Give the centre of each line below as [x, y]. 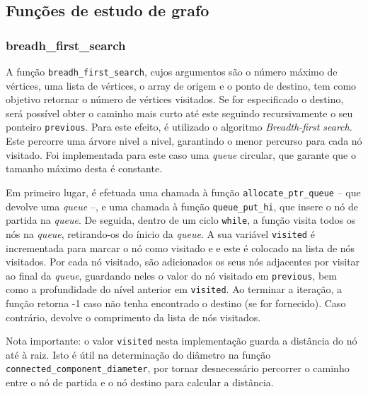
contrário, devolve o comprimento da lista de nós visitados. [133, 317]
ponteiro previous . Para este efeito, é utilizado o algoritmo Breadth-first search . [179, 127]
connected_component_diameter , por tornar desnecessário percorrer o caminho [178, 368]
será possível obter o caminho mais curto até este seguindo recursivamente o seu [179, 113]
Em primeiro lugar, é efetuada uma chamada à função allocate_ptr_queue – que [183, 192]
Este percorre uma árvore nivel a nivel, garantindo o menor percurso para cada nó [184, 141]
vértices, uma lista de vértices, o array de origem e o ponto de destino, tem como [181, 85]
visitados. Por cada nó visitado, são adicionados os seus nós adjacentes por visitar [183, 262]
